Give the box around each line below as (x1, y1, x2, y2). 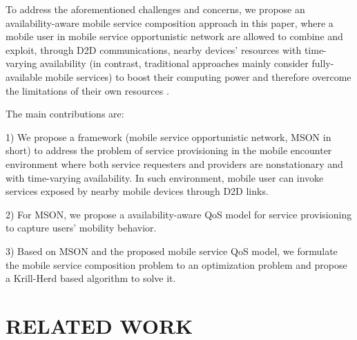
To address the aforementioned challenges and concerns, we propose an (6, 2, 305, 16)
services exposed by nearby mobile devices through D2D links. (6, 184, 269, 198)
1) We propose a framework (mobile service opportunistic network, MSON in (6, 129, 331, 144)
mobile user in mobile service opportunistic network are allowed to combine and (6, 29, 343, 44)
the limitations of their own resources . (6, 83, 169, 97)
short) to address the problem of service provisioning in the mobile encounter (6, 143, 332, 158)
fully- (311, 56, 334, 70)
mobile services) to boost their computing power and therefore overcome (45, 69, 351, 84)
